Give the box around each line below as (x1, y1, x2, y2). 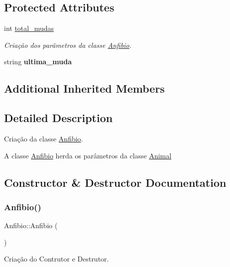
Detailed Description (4, 110, 113, 126)
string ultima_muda (4, 56, 72, 67)
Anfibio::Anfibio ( (4, 220, 58, 231)
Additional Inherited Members (4, 81, 165, 96)
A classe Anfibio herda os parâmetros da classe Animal (4, 150, 172, 160)
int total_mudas (4, 23, 54, 33)
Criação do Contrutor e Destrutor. (4, 254, 109, 264)
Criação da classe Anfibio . (4, 133, 83, 143)
